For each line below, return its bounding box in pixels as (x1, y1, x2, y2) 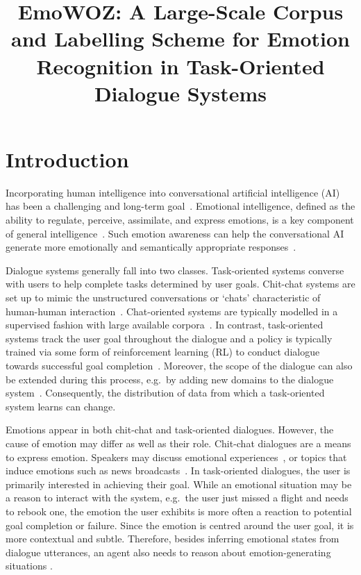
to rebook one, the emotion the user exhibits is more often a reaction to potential (6, 503, 352, 518)
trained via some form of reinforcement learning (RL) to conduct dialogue (6, 344, 320, 359)
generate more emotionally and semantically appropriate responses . (6, 240, 296, 254)
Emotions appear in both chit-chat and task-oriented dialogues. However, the (6, 422, 334, 437)
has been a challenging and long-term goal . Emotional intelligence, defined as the (6, 199, 355, 213)
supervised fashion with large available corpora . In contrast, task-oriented (6, 317, 324, 332)
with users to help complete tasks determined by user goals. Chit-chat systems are (6, 276, 355, 291)
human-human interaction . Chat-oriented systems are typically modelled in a (6, 303, 338, 318)
